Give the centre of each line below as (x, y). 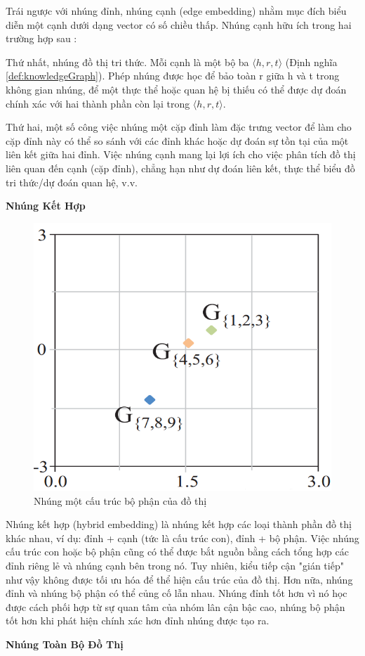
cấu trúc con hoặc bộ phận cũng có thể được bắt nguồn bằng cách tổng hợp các (177, 552)
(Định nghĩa (311, 62)
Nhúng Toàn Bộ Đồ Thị (65, 644)
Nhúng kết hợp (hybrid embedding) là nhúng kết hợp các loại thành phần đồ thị (179, 524)
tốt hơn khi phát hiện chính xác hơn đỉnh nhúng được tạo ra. (138, 620)
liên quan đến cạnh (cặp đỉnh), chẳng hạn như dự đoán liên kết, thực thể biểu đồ (180, 168)
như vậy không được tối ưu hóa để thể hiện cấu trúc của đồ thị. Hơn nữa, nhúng (179, 579)
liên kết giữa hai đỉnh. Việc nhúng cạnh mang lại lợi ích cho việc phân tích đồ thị (181, 154)
